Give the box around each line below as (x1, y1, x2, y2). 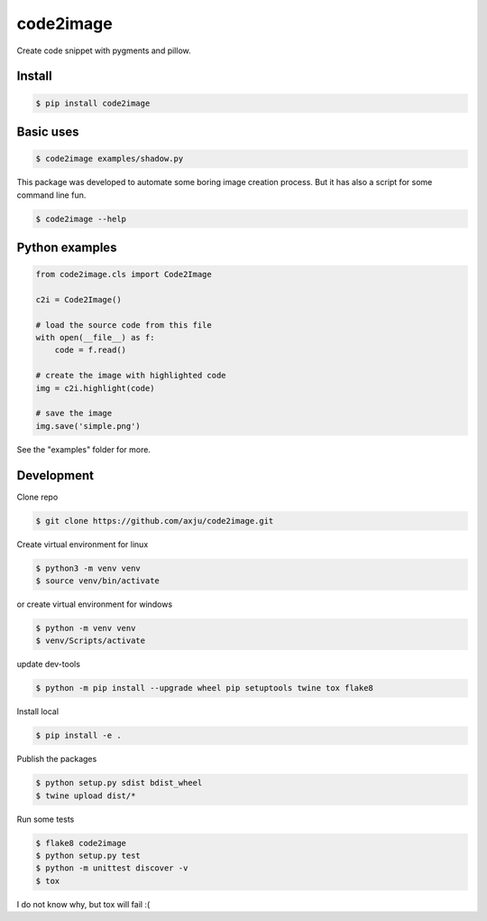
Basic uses (16, 124, 79, 139)
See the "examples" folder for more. (16, 443, 151, 455)
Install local (16, 706, 59, 717)
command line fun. (16, 190, 87, 200)
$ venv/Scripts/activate (35, 636, 146, 646)
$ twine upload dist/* (35, 790, 136, 801)
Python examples (16, 239, 117, 255)
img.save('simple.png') (35, 421, 142, 431)
